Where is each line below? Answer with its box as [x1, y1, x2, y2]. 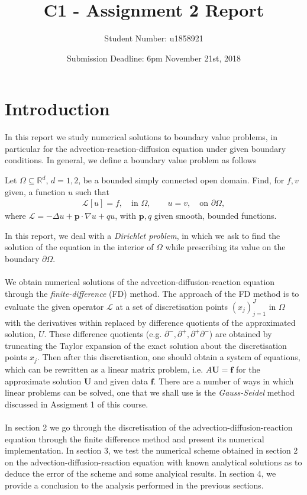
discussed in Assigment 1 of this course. [5, 397, 148, 410]
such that [75, 185, 109, 198]
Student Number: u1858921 [104, 32, 203, 44]
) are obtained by [209, 328, 272, 340]
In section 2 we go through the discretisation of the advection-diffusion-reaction [5, 420, 293, 433]
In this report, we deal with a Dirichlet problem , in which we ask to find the [5, 229, 280, 241]
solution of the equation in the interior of [5, 241, 154, 253]
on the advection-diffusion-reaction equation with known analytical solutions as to [5, 455, 302, 468]
